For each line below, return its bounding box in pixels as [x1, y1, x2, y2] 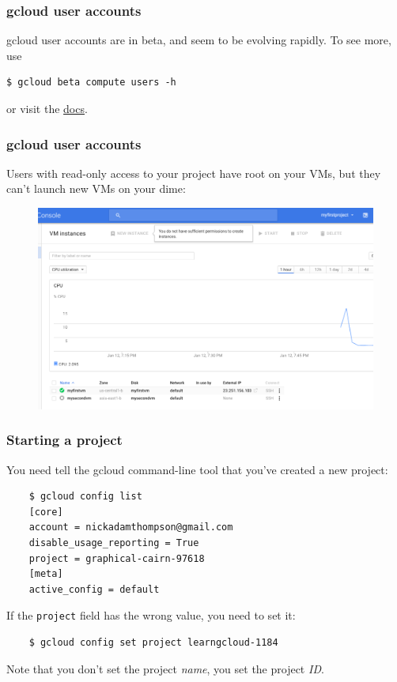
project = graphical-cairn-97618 [28, 552, 205, 564]
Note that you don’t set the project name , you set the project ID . [6, 660, 324, 676]
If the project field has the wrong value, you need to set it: [6, 607, 296, 624]
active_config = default [28, 583, 160, 595]
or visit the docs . [6, 100, 88, 116]
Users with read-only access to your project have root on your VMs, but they [6, 164, 381, 181]
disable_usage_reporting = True [28, 537, 199, 548]
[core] [28, 506, 63, 518]
